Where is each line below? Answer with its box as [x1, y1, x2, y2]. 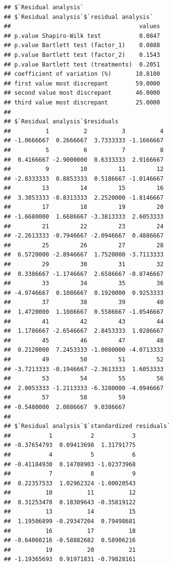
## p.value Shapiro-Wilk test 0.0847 [4, 32, 160, 39]
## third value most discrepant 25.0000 [4, 99, 160, 106]
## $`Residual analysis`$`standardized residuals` [4, 423, 171, 430]
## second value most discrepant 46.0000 [4, 89, 160, 97]
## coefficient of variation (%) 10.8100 [4, 70, 160, 78]
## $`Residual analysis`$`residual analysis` [4, 13, 153, 20]
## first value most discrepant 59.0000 [4, 80, 160, 87]
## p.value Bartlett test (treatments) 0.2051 [4, 61, 160, 68]
